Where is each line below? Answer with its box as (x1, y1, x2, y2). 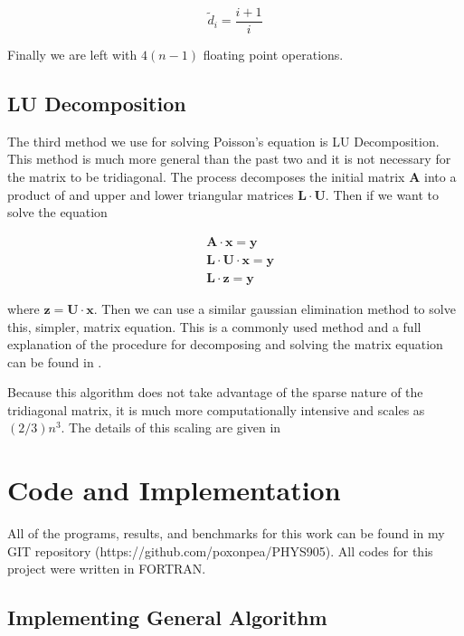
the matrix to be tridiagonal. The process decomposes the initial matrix (7, 167, 405, 186)
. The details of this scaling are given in (61, 418, 281, 437)
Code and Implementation (7, 471, 341, 508)
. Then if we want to (325, 185, 440, 204)
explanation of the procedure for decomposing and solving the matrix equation (7, 335, 443, 354)
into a (424, 167, 457, 186)
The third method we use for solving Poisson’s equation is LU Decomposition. (7, 131, 440, 150)
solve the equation (7, 203, 108, 222)
